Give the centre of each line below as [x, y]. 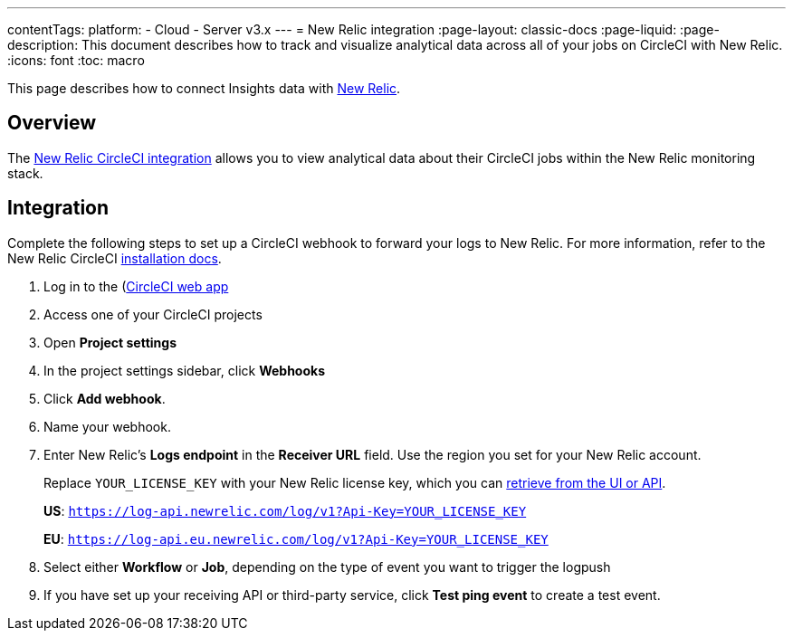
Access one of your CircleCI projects [153, 314]
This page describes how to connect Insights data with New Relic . [204, 88]
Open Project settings [110, 342]
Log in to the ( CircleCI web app [136, 286]
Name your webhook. [107, 426]
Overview [52, 123]
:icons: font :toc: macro [76, 60]
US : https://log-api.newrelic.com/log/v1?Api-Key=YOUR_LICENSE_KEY [285, 510]
